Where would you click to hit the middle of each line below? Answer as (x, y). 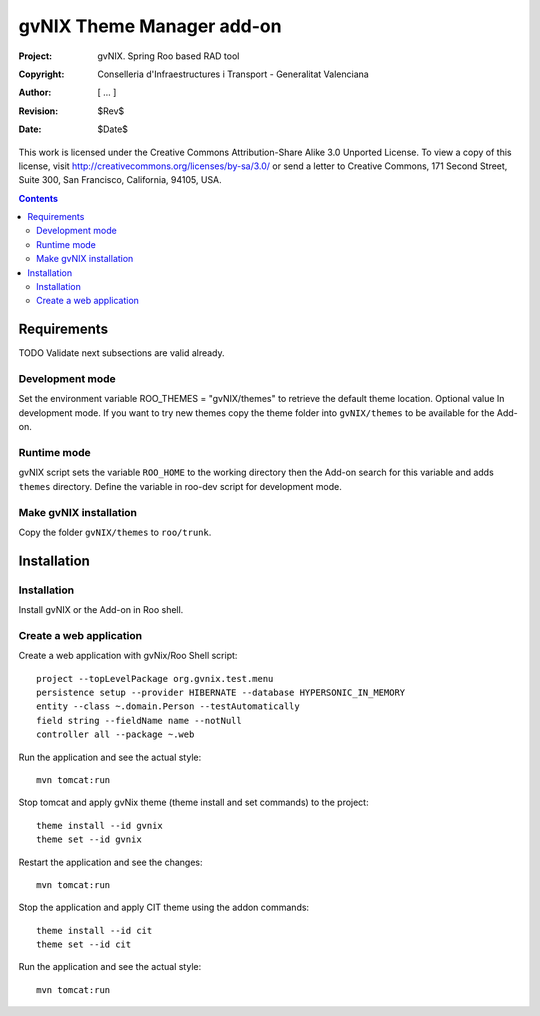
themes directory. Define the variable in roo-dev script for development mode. (180, 486)
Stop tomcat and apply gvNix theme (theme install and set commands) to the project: (193, 802)
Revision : (38, 111)
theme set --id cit (84, 944)
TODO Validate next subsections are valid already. (121, 353)
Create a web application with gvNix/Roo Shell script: (128, 656)
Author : (35, 92)
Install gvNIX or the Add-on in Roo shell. (101, 610)
